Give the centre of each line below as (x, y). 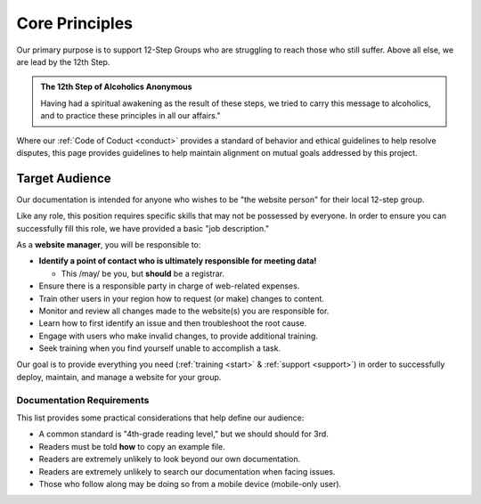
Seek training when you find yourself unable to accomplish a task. (159, 348)
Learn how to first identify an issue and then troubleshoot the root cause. (173, 323)
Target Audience (64, 178)
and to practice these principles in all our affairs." (131, 116)
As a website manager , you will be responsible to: (109, 244)
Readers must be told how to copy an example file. (132, 446)
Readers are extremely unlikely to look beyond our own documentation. (170, 459)
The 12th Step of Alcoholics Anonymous (116, 87)
